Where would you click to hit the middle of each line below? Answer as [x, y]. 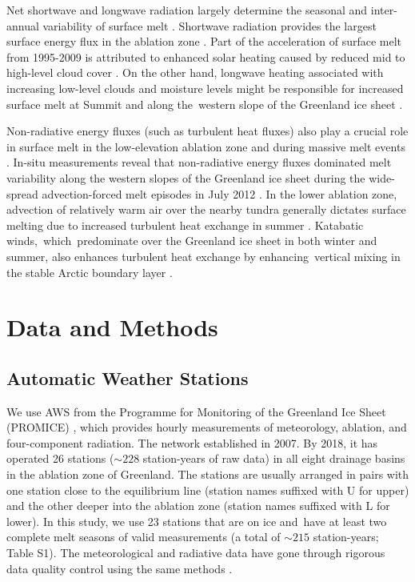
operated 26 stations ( [60, 458]
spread [22, 193]
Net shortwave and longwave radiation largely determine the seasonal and [187, 10]
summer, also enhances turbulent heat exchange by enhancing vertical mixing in [204, 256]
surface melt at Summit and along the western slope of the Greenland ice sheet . [205, 104]
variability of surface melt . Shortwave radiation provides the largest [209, 25]
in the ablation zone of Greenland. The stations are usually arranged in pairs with [208, 474]
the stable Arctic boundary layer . [90, 272]
